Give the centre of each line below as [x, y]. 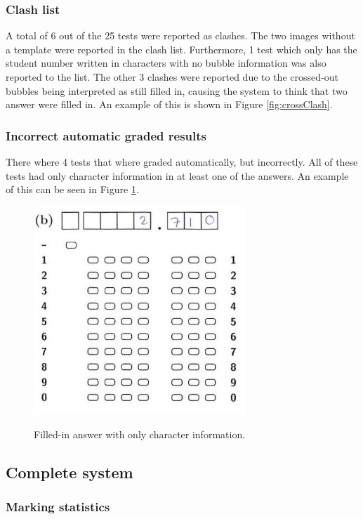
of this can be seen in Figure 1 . [72, 189]
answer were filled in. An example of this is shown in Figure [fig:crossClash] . [169, 104]
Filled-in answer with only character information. [140, 434]
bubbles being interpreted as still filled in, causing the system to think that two [177, 90]
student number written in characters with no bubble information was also [166, 63]
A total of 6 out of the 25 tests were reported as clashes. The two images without [180, 35]
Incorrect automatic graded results [106, 135]
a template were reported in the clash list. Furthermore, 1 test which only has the [181, 49]
